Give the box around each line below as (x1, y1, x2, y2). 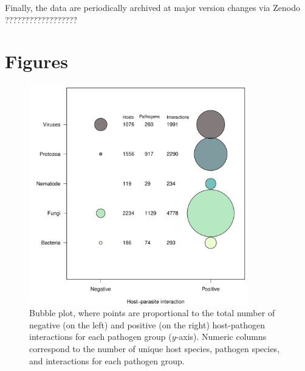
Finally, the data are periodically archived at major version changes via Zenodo (5, 1, 300, 13)
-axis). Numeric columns (176, 330, 267, 343)
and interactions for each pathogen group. (29, 354, 185, 367)
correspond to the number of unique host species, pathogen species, (29, 342, 280, 355)
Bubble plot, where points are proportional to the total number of (29, 306, 275, 319)
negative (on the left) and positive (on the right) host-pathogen (29, 318, 265, 331)
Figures (5, 49, 68, 74)
